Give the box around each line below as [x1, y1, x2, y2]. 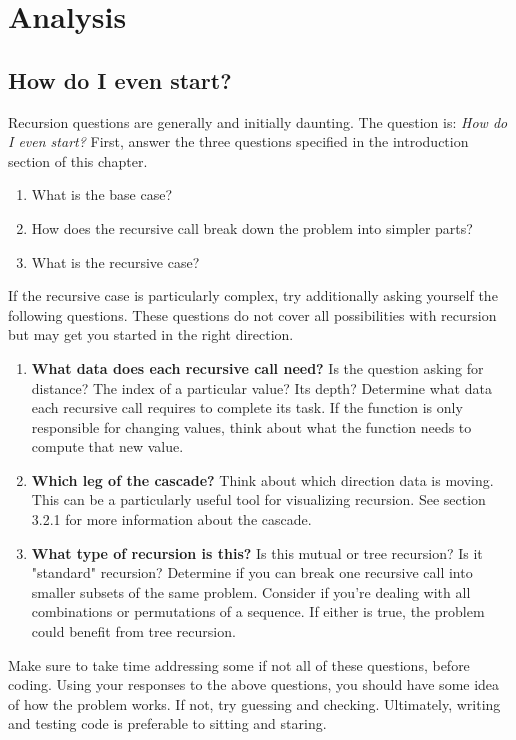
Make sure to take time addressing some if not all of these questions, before [8, 654, 470, 675]
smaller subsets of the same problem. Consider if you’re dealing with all [31, 581, 471, 602]
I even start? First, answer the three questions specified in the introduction [8, 131, 469, 152]
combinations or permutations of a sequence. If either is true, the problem [31, 601, 485, 622]
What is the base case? [31, 184, 172, 205]
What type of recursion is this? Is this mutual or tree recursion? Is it [31, 542, 483, 563]
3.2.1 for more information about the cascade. [31, 509, 312, 530]
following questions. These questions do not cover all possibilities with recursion [8, 304, 497, 325]
